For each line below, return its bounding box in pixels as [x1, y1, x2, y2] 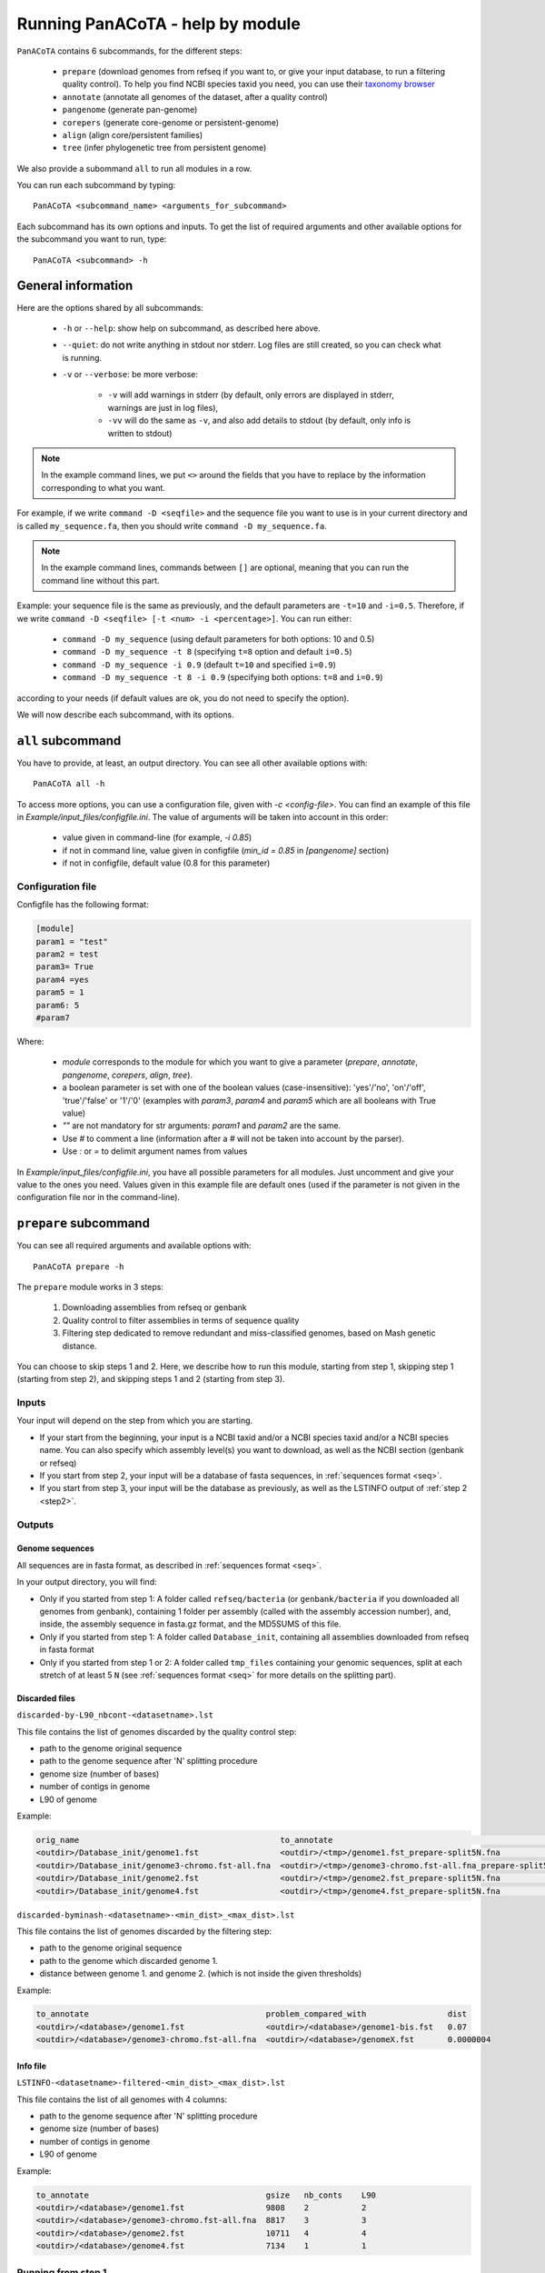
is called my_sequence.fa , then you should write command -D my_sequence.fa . [16, 520, 327, 531]
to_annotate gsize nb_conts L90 [35, 2189, 377, 2200]
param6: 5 [35, 1000, 80, 1010]
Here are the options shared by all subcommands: [16, 302, 203, 313]
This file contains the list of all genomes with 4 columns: [16, 2094, 227, 2105]
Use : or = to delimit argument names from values [62, 1146, 248, 1157]
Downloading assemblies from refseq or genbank [62, 1302, 247, 1313]
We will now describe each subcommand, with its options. [16, 709, 235, 720]
